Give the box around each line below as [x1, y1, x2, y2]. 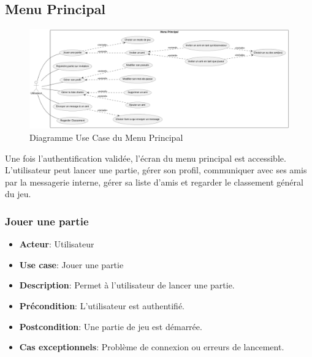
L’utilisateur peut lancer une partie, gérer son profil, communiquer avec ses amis [5, 163, 307, 176]
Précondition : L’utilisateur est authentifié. [19, 299, 185, 312]
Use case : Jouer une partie [19, 258, 124, 271]
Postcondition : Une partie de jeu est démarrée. [19, 320, 202, 333]
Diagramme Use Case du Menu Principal [29, 130, 183, 143]
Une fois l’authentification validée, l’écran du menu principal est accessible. [5, 151, 286, 164]
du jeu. [5, 187, 31, 200]
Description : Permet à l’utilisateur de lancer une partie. [19, 279, 235, 291]
